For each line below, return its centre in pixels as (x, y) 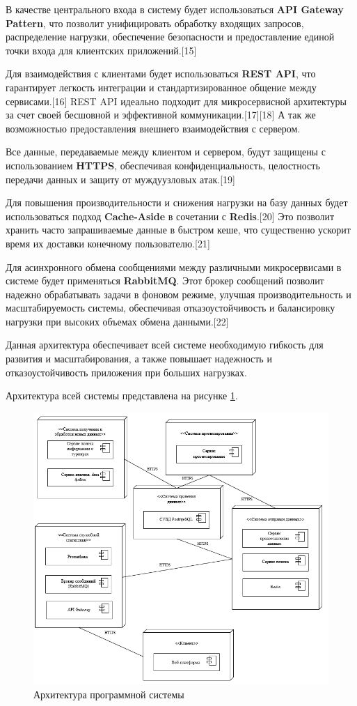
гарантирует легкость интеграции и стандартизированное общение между (161, 87)
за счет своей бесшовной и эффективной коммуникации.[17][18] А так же (161, 115)
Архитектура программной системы (109, 694)
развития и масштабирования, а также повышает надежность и (139, 359)
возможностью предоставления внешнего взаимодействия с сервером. (153, 128)
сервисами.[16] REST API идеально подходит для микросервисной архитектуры (176, 101)
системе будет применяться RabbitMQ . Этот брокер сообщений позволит (165, 281)
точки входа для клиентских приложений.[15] (101, 50)
